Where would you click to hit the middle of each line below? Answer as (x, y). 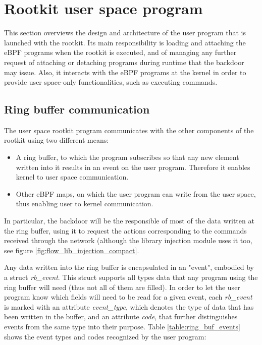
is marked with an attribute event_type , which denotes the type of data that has (129, 306)
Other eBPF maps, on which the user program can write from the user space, (136, 193)
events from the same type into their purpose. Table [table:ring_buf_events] (122, 326)
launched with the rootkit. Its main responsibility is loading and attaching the (125, 42)
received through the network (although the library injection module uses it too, (128, 240)
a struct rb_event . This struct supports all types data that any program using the (131, 277)
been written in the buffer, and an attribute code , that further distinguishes (121, 317)
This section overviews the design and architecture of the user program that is (125, 33)
